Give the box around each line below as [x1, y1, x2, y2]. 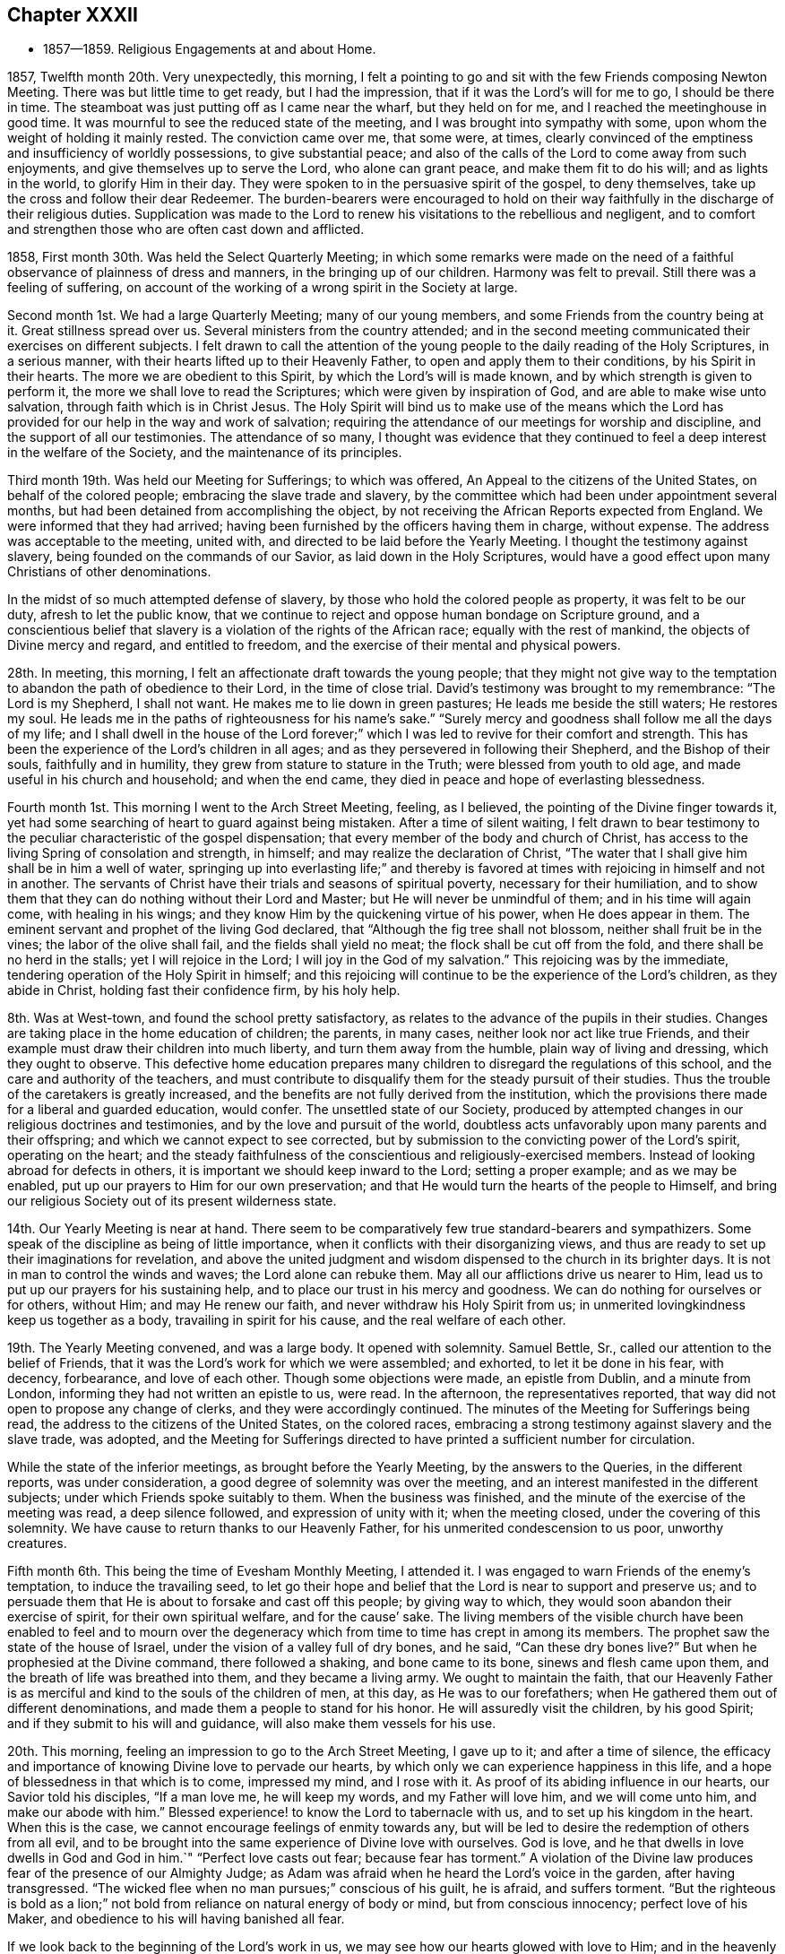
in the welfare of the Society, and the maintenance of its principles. [7, 445, 402, 461]
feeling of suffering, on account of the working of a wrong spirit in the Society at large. [7, 280, 518, 296]
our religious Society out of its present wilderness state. [7, 1193, 337, 1209]
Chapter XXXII [7, 4, 138, 26]
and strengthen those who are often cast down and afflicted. [7, 221, 365, 238]
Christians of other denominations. [7, 564, 211, 580]
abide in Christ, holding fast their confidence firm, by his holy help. [7, 982, 401, 999]
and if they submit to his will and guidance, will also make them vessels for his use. [7, 1716, 496, 1732]
